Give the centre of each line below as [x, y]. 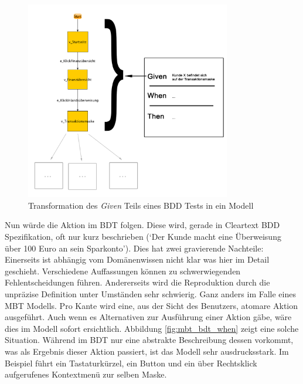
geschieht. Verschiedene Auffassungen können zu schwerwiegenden [123, 271]
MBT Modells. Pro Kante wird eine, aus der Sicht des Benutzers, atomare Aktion [151, 305]
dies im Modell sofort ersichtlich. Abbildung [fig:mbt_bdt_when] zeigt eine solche [152, 328]
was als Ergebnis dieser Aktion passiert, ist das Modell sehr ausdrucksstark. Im [147, 351]
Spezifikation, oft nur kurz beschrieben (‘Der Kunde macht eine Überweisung [143, 237]
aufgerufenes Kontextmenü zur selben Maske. [86, 374]
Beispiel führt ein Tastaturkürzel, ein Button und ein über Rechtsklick [131, 363]
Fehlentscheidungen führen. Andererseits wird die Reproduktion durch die [137, 282]
